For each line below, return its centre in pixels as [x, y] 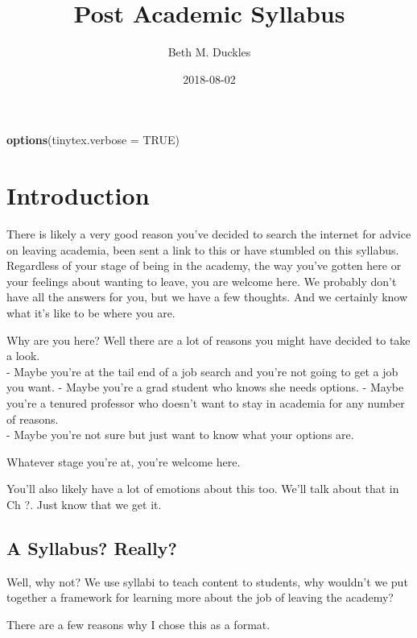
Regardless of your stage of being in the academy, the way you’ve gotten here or [204, 265]
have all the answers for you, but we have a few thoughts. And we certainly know [207, 297]
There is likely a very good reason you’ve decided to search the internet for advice [209, 234]
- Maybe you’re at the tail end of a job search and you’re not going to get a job [202, 371]
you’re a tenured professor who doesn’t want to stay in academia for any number [206, 402]
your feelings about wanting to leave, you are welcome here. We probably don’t [202, 281]
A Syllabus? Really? [92, 547]
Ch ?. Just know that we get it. [84, 504]
